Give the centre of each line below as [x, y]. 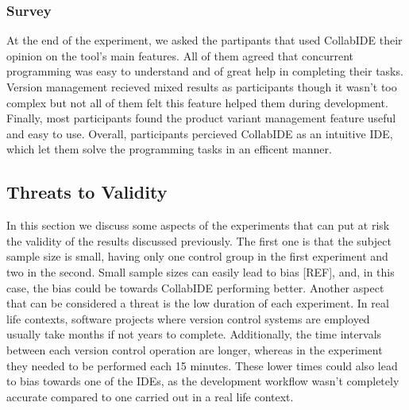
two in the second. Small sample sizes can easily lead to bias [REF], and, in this [201, 271]
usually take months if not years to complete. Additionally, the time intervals [194, 334]
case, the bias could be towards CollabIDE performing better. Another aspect [195, 287]
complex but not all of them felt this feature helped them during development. [197, 102]
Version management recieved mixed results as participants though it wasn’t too [202, 87]
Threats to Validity [87, 192]
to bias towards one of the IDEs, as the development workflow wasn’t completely [203, 381]
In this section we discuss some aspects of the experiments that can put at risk [198, 225]
